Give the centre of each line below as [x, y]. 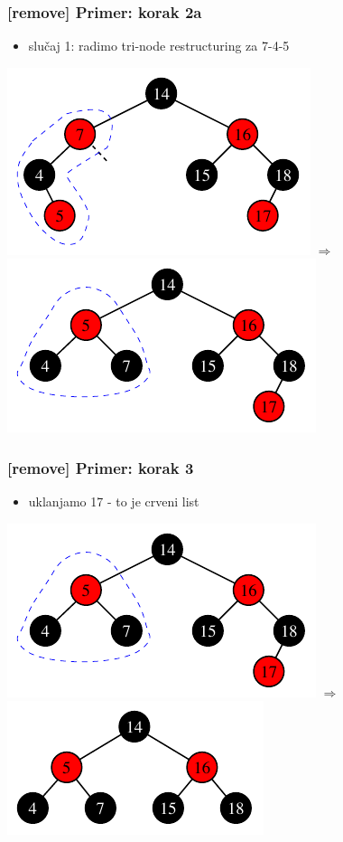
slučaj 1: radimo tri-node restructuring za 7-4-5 [159, 46]
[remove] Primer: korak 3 [101, 467]
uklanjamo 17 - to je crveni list [114, 501]
